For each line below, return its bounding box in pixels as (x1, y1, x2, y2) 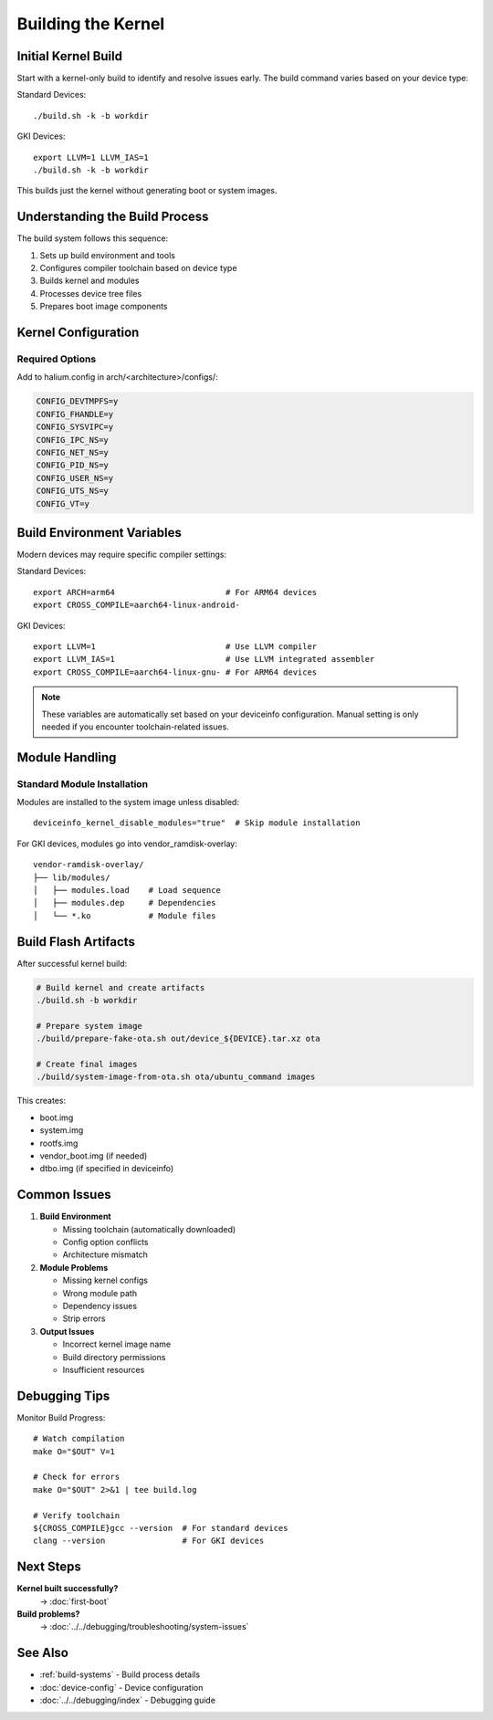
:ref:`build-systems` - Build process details (39, 1669, 201, 1680)
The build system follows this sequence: (16, 233, 169, 244)
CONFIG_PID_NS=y (36, 460, 110, 470)
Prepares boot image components (39, 301, 168, 312)
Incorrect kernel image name (62, 1338, 172, 1350)
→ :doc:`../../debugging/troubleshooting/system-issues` (39, 1621, 249, 1632)
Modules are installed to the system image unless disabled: (16, 797, 239, 808)
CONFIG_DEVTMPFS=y (36, 396, 119, 406)
